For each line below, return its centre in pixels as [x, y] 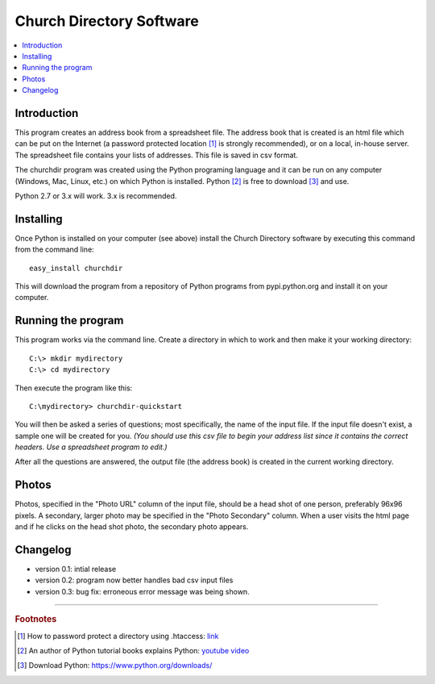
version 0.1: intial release [76, 569]
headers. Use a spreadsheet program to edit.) [91, 447]
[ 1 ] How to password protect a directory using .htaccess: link [118, 636]
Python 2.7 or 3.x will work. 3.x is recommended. [96, 196]
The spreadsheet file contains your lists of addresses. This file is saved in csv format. [156, 155]
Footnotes [36, 619]
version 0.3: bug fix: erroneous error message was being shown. [142, 591]
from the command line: [54, 249]
